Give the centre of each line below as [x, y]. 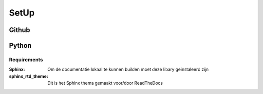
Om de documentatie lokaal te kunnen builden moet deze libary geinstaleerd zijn [128, 69]
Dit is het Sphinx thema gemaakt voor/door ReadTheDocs [105, 83]
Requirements [26, 59]
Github [19, 30]
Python [20, 46]
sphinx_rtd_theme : [28, 76]
